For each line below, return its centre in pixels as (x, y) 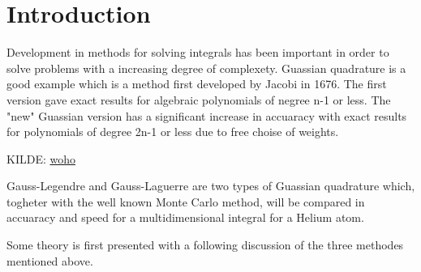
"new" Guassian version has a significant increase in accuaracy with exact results (207, 115)
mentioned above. (50, 260)
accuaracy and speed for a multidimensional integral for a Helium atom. (185, 217)
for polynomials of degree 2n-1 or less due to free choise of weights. (173, 132)
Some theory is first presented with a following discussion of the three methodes (205, 245)
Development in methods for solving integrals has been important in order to (198, 52)
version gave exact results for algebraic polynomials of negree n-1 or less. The (199, 99)
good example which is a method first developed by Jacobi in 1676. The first (197, 84)
